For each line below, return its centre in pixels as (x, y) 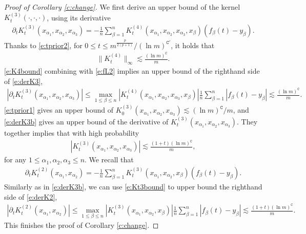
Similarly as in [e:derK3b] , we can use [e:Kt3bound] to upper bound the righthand (133, 187)
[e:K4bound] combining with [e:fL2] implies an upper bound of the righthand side (132, 70)
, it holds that (193, 45)
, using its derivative (79, 17)
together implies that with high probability (72, 132)
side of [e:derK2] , (31, 196)
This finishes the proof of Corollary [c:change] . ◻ (81, 225)
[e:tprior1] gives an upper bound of (59, 110)
